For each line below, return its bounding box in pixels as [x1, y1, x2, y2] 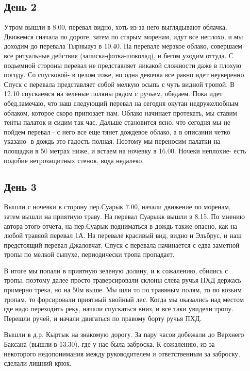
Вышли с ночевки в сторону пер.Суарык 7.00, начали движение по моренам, [4, 202, 231, 212]
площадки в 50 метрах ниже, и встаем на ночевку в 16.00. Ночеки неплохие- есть [4, 145, 246, 155]
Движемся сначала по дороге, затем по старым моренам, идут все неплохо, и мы [4, 31, 243, 41]
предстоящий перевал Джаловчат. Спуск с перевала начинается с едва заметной [4, 239, 240, 250]
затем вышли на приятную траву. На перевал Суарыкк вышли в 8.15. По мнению [4, 211, 245, 221]
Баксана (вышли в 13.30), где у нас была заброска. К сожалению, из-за [4, 339, 215, 349]
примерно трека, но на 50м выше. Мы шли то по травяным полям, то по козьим [4, 285, 242, 295]
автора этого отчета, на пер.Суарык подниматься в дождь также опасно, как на [4, 220, 237, 231]
